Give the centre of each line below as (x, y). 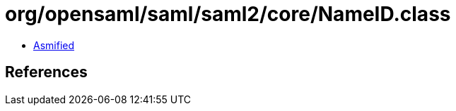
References (46, 72)
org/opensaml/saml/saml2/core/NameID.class (228, 14)
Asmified (54, 45)
